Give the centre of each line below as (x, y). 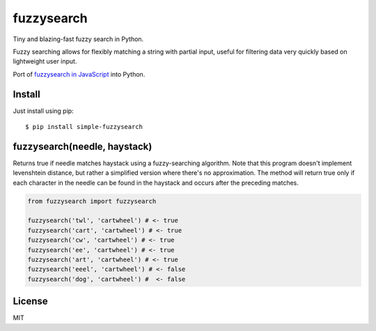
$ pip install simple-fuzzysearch (84, 127)
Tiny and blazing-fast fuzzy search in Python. (78, 39)
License (30, 301)
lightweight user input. (45, 61)
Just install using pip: (43, 111)
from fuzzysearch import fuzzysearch (92, 201)
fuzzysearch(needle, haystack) (83, 146)
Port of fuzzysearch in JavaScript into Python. (79, 74)
